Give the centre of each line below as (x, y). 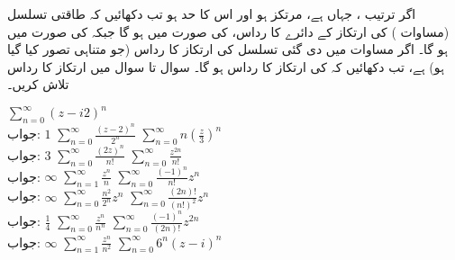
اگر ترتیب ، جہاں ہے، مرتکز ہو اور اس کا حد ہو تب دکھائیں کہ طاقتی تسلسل (212, 13)
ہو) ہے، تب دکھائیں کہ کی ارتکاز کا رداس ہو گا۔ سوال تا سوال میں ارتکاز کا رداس (226, 66)
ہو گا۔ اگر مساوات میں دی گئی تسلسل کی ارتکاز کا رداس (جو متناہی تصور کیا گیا (227, 49)
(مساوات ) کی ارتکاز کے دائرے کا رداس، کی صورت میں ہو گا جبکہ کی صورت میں (228, 31)
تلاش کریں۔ (38, 84)
